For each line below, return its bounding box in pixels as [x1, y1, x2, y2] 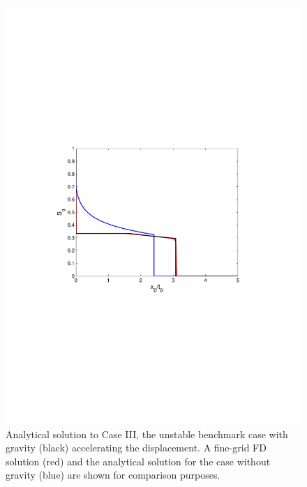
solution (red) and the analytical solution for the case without [6, 454, 271, 468]
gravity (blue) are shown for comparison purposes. [6, 467, 220, 482]
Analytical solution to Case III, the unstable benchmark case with [6, 426, 288, 441]
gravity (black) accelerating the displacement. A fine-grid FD [6, 440, 267, 455]
